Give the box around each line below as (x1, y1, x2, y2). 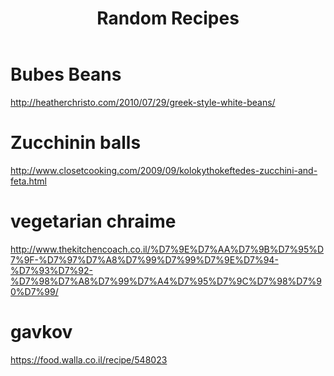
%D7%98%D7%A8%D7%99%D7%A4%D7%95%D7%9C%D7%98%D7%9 (10, 275, 322, 287)
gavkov (10, 321, 73, 343)
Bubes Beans (10, 63, 122, 86)
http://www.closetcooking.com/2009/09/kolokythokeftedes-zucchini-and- (10, 164, 318, 176)
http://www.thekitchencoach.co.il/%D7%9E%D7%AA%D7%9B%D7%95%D (10, 243, 325, 255)
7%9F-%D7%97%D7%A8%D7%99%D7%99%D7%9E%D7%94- (10, 253, 279, 266)
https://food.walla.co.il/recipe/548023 (10, 353, 168, 366)
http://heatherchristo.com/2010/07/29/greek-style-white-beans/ (10, 96, 276, 108)
